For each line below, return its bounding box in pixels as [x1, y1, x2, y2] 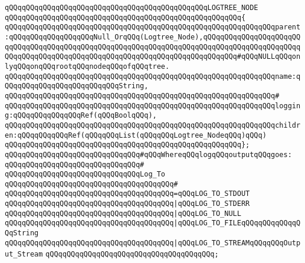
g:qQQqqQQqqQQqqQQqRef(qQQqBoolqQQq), [5, 111, 157, 120]
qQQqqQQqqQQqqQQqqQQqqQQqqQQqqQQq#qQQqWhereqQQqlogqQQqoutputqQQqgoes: [5, 150, 292, 159]
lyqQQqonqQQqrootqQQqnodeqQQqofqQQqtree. [5, 62, 170, 71]
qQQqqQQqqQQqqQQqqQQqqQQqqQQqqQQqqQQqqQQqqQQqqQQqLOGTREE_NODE [5, 4, 258, 12]
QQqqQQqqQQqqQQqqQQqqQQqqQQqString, [5, 82, 149, 91]
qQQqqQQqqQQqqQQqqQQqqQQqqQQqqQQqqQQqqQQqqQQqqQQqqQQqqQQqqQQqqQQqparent [5, 23, 301, 32]
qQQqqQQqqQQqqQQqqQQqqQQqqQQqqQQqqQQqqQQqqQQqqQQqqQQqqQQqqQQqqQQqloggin [5, 101, 301, 110]
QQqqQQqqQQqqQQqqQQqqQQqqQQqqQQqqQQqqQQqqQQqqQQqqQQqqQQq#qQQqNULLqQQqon [5, 52, 301, 61]
